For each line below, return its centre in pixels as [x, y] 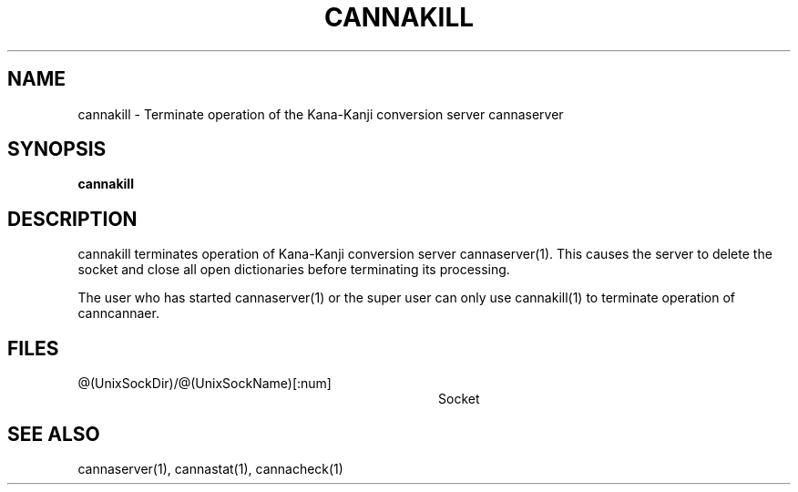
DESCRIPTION [72, 219]
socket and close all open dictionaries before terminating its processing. [294, 270]
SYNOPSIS [57, 149]
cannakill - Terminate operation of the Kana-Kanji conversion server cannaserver [321, 114]
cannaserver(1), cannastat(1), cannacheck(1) [210, 468]
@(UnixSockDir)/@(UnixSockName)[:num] [205, 384]
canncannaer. [118, 313]
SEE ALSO [54, 434]
